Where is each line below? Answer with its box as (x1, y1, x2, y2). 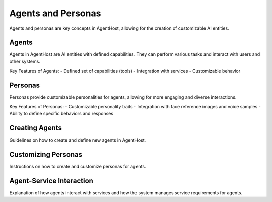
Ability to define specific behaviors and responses (9, 110, 113, 116)
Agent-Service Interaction (9, 176, 93, 185)
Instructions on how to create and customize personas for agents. (9, 163, 146, 169)
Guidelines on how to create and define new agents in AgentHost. (9, 137, 146, 143)
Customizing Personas (9, 150, 83, 159)
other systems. (9, 58, 40, 64)
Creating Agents (9, 123, 62, 132)
